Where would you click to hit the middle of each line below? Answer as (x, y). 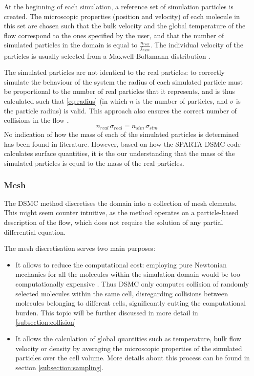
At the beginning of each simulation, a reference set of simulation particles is (119, 6)
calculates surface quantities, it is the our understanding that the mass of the (119, 153)
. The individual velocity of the (197, 45)
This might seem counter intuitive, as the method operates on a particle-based (121, 212)
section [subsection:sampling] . (59, 367)
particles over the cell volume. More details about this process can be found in (133, 358)
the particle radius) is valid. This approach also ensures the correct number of (120, 110)
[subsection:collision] (46, 322)
